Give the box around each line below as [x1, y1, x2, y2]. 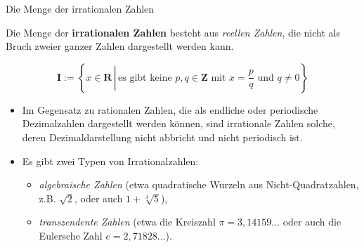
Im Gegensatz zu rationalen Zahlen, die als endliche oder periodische [22, 102, 318, 117]
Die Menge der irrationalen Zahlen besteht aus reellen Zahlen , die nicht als [6, 25, 340, 39]
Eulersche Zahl [39, 228, 103, 242]
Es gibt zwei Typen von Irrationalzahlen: [22, 153, 199, 168]
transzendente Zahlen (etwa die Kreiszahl [39, 214, 216, 229]
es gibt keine [118, 72, 172, 83]
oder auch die [282, 214, 342, 229]
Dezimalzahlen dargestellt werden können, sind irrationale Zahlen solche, [22, 116, 335, 131]
